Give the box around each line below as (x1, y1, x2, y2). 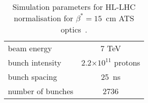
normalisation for (14, 12, 73, 24)
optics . (60, 24, 88, 35)
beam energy (8, 42, 52, 54)
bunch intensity (8, 57, 61, 68)
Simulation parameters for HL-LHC (12, 1, 136, 12)
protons (114, 57, 141, 68)
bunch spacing (8, 71, 57, 82)
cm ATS (106, 12, 134, 24)
